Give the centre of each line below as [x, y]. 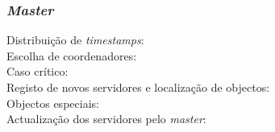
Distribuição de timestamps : [75, 40]
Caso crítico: [37, 71]
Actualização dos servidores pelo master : [106, 119]
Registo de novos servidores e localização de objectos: [138, 87]
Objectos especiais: [53, 103]
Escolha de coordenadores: [72, 55]
